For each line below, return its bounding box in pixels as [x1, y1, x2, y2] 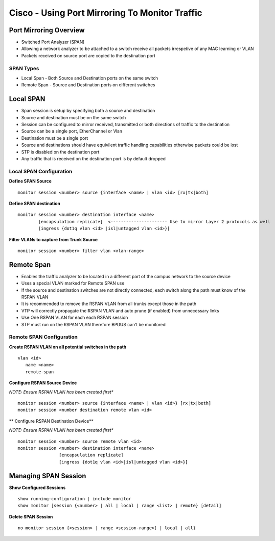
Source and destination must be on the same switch [21, 114, 126, 120]
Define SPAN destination [9, 200, 61, 206]
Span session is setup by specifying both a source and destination [21, 108, 155, 114]
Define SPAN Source [9, 178, 52, 184]
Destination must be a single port [21, 135, 88, 141]
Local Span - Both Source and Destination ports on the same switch [21, 75, 159, 81]
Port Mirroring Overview [9, 26, 85, 34]
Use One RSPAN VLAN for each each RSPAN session [21, 314, 128, 321]
